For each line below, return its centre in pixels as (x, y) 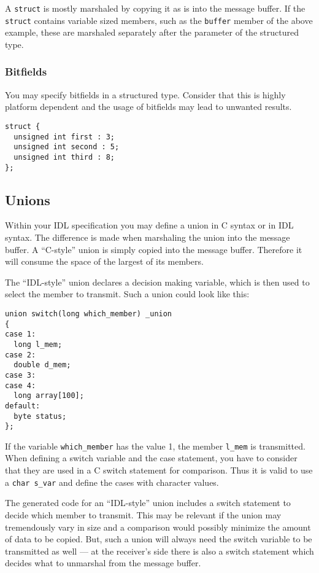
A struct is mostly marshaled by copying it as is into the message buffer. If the (155, 8)
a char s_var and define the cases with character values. (112, 482)
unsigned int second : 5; (67, 147)
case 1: (21, 334)
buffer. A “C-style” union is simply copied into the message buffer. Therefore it (154, 249)
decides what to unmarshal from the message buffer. (103, 563)
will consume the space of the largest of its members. (104, 261)
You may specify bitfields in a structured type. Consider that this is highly (145, 94)
